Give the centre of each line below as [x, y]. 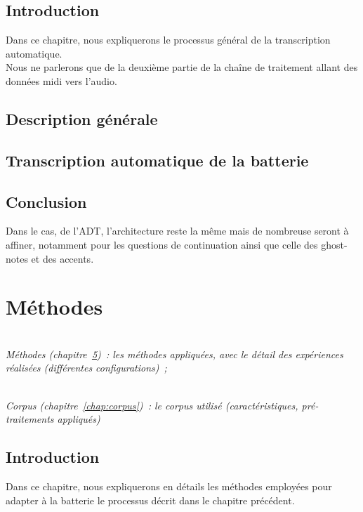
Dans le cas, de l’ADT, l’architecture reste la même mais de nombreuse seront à [177, 231]
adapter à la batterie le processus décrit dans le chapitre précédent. [150, 500]
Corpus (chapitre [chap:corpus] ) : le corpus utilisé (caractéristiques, [152, 405]
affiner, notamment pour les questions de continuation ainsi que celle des [162, 244]
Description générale [82, 118]
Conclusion [46, 201]
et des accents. [62, 258]
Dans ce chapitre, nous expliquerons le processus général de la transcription [168, 40]
